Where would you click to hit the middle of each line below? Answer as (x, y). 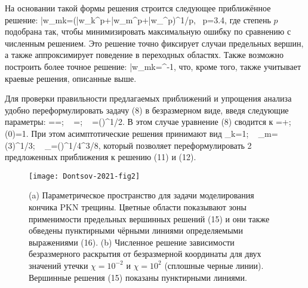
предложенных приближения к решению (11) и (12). (101, 157)
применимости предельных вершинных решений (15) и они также (149, 218)
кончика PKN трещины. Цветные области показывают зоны (138, 206)
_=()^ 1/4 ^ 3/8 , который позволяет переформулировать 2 (148, 145)
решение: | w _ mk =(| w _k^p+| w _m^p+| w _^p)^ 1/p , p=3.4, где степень (138, 19)
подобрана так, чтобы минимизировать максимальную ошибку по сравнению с (148, 31)
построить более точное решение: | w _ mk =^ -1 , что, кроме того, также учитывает (153, 66)
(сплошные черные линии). (214, 265)
